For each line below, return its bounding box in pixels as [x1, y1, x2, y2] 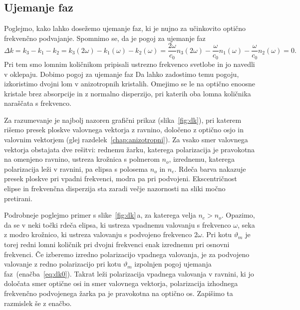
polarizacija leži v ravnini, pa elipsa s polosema [4, 163, 148, 174]
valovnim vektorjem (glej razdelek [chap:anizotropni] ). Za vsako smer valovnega [4, 134, 248, 145]
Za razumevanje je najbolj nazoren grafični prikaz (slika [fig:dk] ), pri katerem [4, 114, 242, 125]
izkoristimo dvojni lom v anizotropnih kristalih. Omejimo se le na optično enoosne [4, 78, 255, 89]
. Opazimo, [221, 210, 255, 220]
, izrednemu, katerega [169, 154, 235, 164]
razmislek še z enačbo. [4, 298, 72, 308]
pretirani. [4, 193, 32, 203]
